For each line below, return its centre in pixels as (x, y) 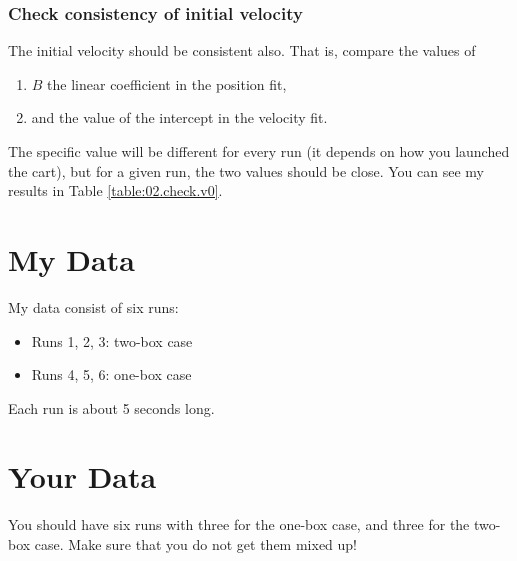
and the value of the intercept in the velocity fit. (179, 117)
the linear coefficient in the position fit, (167, 83)
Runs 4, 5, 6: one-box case (111, 374)
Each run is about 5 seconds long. (111, 407)
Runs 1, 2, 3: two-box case (112, 340)
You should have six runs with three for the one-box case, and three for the (239, 524)
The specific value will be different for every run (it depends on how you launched (259, 151)
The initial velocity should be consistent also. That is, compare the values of (242, 50)
